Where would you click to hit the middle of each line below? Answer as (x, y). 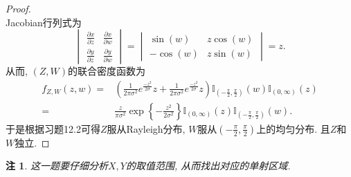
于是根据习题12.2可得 (53, 128)
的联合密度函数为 (107, 71)
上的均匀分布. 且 (293, 128)
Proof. (18, 8)
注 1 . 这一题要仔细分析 (57, 166)
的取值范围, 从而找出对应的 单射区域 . (208, 166)
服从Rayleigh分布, (146, 128)
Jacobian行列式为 (44, 22)
